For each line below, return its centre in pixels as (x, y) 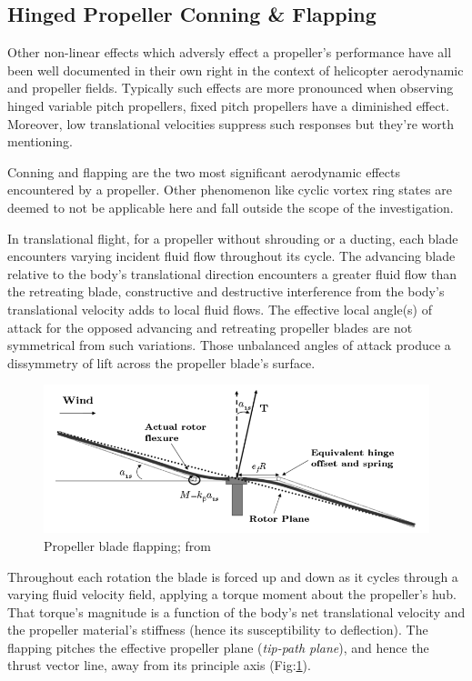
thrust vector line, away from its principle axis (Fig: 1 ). (159, 665)
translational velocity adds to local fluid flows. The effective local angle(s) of (220, 309)
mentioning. (40, 141)
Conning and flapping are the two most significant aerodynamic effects (204, 171)
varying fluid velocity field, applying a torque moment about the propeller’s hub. (232, 594)
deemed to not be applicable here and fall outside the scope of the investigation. (231, 207)
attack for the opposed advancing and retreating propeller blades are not (210, 327)
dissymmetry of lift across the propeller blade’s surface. (161, 362)
